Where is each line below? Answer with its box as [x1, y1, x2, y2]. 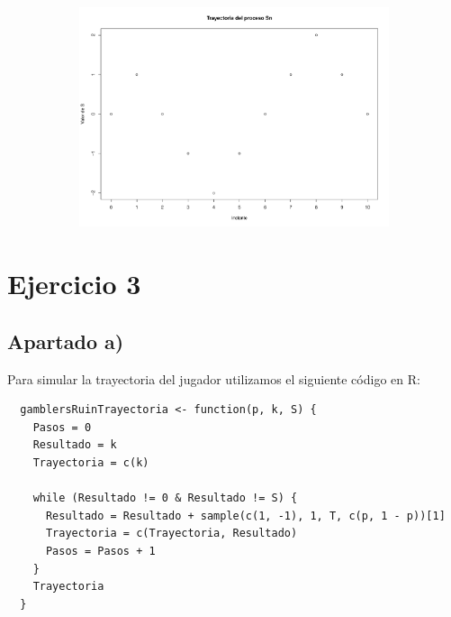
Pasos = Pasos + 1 [45, 544, 156, 557]
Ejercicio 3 [7, 265, 141, 302]
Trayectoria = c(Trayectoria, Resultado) [45, 527, 298, 540]
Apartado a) [7, 327, 124, 355]
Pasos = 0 [32, 420, 92, 434]
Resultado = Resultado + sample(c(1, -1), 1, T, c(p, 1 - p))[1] [45, 509, 446, 522]
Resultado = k [32, 438, 117, 452]
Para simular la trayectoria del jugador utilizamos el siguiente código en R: [7, 369, 420, 388]
